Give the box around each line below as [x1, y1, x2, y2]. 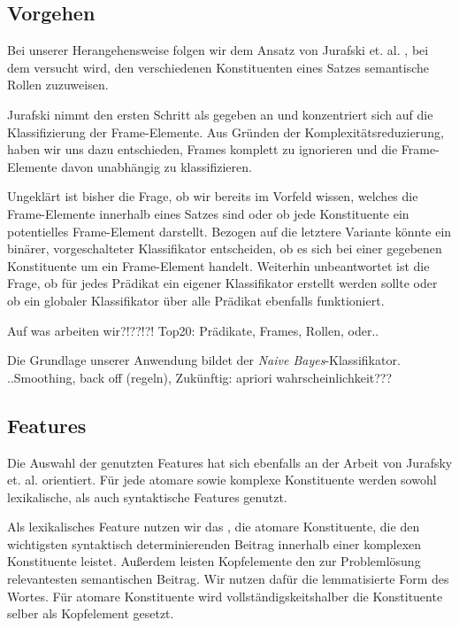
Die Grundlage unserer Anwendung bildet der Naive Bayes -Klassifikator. [7, 351, 401, 369]
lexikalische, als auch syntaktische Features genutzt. [7, 487, 287, 506]
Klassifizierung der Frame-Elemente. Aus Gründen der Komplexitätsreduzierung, [7, 122, 444, 141]
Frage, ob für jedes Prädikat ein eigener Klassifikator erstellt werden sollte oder [7, 274, 438, 292]
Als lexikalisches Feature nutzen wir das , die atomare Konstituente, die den [7, 517, 420, 536]
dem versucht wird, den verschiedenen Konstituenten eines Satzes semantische [7, 58, 429, 76]
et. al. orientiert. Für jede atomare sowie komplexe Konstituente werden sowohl [7, 470, 437, 489]
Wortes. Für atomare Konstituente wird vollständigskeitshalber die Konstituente [7, 586, 443, 605]
